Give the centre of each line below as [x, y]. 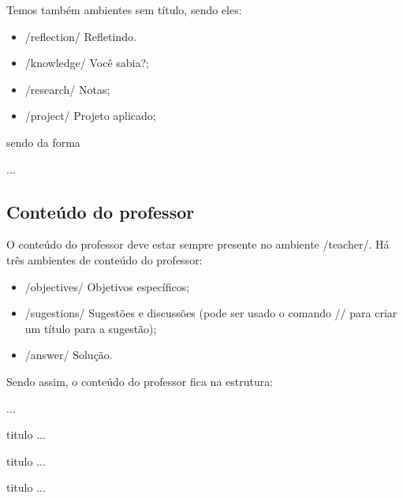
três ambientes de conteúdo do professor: [104, 259]
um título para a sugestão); [91, 328]
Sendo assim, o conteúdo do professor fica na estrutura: [140, 381]
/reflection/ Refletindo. [80, 36]
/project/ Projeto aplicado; [90, 116]
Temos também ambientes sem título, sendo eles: [124, 9]
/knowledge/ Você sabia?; [87, 63]
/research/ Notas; [67, 89]
